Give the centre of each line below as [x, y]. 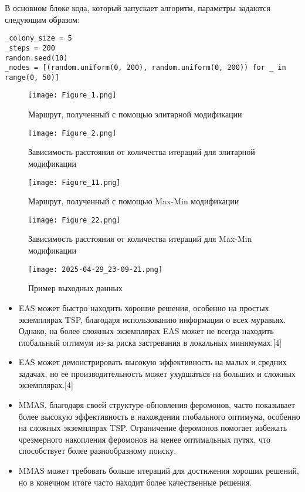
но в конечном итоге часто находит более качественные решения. [135, 482]
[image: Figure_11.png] [74, 182]
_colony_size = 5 [38, 38]
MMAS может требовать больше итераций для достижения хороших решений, [159, 471]
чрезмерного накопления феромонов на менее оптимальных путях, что [144, 439]
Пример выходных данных [75, 288]
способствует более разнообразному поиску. [97, 451]
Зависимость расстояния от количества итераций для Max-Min [140, 239]
